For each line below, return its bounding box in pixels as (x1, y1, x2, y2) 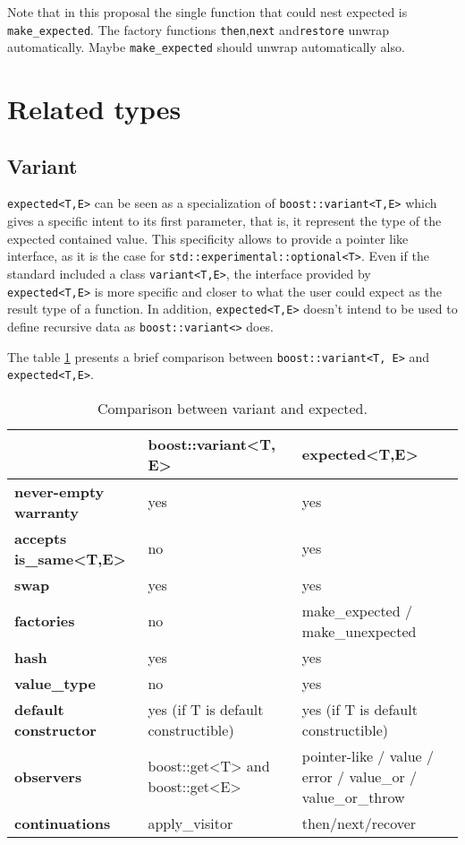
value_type (14, 672, 96, 694)
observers (14, 765, 82, 787)
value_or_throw (301, 786, 405, 807)
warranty (14, 501, 79, 522)
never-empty (14, 480, 105, 502)
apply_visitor (148, 812, 233, 833)
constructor (14, 719, 97, 740)
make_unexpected (301, 620, 417, 642)
